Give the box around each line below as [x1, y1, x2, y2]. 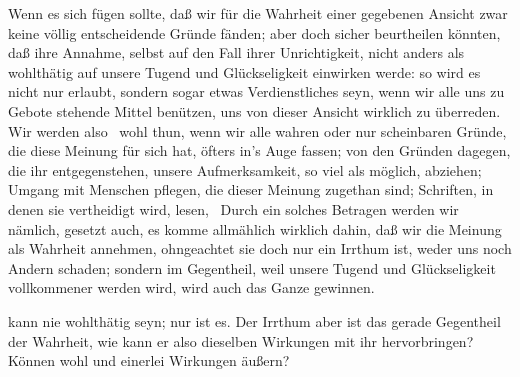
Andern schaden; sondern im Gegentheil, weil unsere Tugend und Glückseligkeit [8, 257, 496, 278]
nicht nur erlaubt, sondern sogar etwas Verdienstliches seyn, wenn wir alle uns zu [8, 81, 505, 102]
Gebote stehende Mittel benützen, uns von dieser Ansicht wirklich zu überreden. [8, 100, 501, 121]
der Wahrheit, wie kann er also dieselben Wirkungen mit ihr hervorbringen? [8, 330, 474, 351]
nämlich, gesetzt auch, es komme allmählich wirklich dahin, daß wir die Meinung [8, 218, 502, 239]
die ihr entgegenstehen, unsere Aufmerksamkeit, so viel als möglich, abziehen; [8, 159, 482, 180]
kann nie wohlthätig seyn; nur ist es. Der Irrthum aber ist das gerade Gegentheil [8, 310, 501, 331]
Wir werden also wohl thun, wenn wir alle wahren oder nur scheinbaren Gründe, [8, 120, 507, 141]
